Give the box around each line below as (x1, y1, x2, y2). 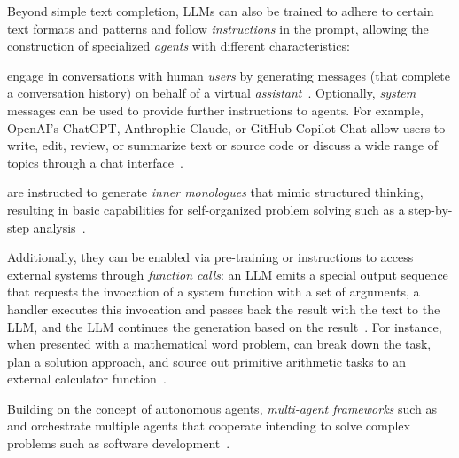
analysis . (33, 217, 86, 236)
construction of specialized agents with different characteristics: (7, 36, 350, 55)
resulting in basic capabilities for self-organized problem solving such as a (7, 200, 405, 218)
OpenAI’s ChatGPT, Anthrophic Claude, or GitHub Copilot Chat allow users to (7, 118, 446, 137)
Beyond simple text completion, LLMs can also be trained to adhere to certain (7, 2, 434, 20)
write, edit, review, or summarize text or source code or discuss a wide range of (7, 136, 438, 154)
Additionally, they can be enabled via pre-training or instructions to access (7, 248, 414, 266)
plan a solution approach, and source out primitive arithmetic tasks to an (7, 351, 407, 370)
